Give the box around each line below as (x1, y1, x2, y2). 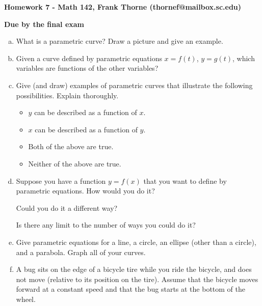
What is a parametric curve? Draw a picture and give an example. (16, 36, 223, 46)
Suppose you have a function (16, 175, 106, 186)
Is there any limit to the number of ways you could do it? (16, 219, 196, 230)
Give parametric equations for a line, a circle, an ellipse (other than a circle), (16, 236, 256, 247)
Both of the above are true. (28, 141, 114, 152)
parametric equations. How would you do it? (16, 185, 155, 196)
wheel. (16, 293, 36, 304)
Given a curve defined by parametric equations (16, 52, 162, 63)
